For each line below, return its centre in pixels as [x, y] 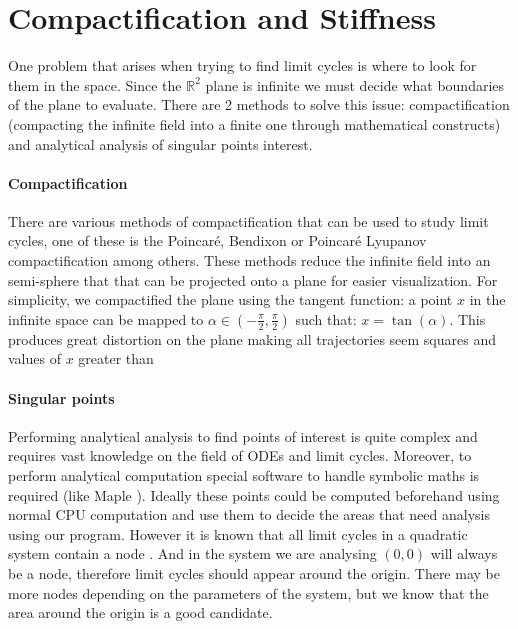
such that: [326, 318]
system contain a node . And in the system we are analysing [192, 553]
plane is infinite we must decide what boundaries [355, 84]
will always [464, 553]
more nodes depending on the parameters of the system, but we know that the [248, 592]
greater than [116, 358]
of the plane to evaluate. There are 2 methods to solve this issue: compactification [259, 104]
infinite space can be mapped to [106, 318]
